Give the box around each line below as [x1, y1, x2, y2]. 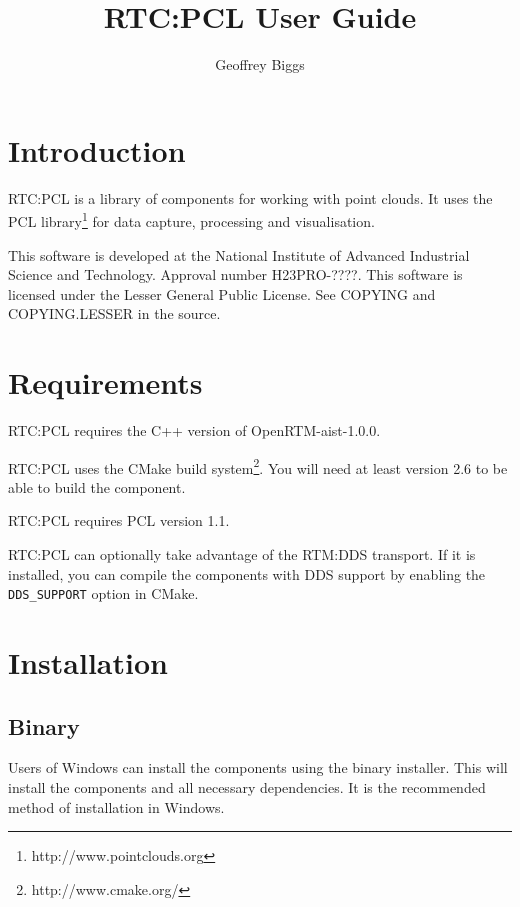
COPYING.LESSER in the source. [8, 303, 221, 324]
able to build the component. [8, 476, 186, 497]
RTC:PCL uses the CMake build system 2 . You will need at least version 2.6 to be [8, 454, 508, 478]
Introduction [8, 129, 186, 170]
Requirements [8, 362, 203, 403]
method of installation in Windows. [8, 796, 225, 817]
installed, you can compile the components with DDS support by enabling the [8, 563, 486, 584]
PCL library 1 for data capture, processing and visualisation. [8, 208, 375, 231]
